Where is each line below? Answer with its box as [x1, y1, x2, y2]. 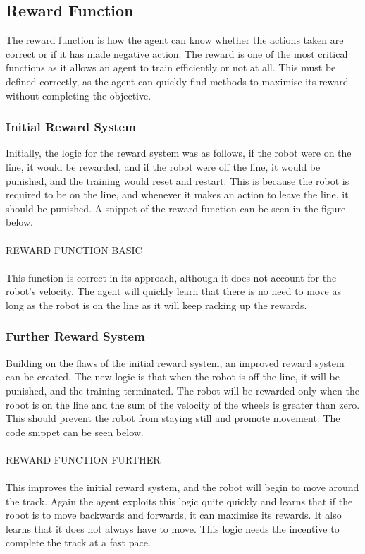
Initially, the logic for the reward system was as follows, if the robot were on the [6, 145, 352, 160]
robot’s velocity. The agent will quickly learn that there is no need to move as [6, 284, 341, 299]
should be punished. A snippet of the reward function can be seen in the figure [6, 200, 346, 215]
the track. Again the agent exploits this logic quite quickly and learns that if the [6, 493, 353, 508]
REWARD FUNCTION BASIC [6, 242, 142, 257]
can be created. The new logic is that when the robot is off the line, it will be [6, 369, 340, 384]
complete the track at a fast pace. [6, 535, 151, 550]
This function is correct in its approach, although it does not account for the [6, 270, 337, 284]
